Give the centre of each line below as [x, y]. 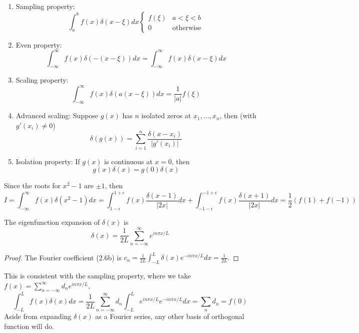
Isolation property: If [48, 161]
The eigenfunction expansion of [52, 222]
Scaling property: [42, 80]
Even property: [39, 44]
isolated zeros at [166, 115]
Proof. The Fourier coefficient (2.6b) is [63, 257]
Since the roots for [32, 186]
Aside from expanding [38, 316]
